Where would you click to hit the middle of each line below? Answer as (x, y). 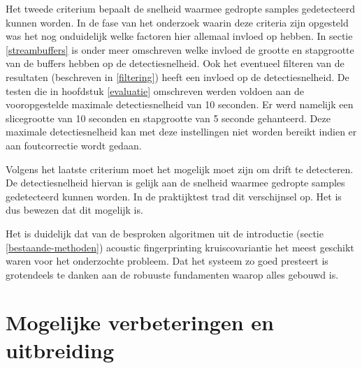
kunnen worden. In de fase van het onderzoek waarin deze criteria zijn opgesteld (177, 22)
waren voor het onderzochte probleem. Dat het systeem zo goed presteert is (167, 261)
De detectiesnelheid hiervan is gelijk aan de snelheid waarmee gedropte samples (175, 183)
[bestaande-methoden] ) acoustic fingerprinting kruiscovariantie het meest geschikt (180, 247)
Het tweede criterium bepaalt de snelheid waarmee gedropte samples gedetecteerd (181, 8)
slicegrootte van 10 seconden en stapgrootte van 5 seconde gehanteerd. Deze (168, 118)
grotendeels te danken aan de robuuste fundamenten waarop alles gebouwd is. (172, 274)
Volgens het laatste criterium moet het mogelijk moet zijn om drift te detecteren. (180, 169)
